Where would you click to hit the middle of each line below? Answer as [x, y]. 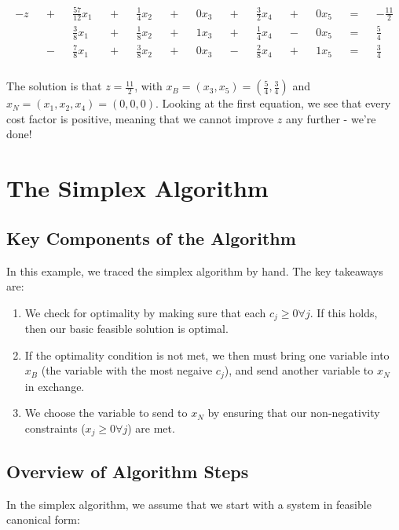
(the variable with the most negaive [127, 370]
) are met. [151, 428]
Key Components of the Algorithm [151, 238]
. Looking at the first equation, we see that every [273, 103]
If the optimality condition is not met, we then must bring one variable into [207, 355]
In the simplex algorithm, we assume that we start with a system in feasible [189, 504]
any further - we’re [331, 118]
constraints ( [55, 428]
